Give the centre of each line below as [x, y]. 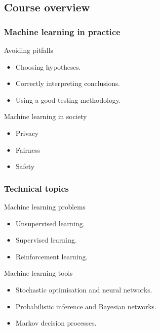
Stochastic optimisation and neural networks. [84, 289]
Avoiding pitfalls [29, 50]
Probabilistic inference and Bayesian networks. [86, 306]
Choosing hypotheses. [48, 66]
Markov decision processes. [56, 323]
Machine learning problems [45, 206]
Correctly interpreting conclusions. [68, 83]
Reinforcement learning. [52, 256]
